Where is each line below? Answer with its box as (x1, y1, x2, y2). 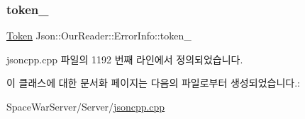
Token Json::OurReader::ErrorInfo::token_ (6, 28, 192, 43)
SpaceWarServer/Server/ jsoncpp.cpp (6, 99, 165, 113)
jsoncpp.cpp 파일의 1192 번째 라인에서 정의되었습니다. (6, 51, 243, 66)
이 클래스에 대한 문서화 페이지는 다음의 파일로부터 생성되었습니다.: (6, 75, 300, 90)
